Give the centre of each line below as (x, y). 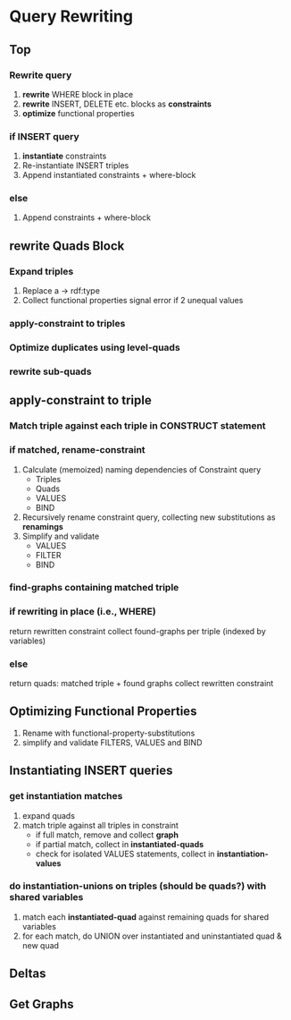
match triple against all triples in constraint (100, 825)
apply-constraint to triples (67, 324)
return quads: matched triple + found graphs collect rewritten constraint (141, 684)
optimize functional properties (79, 113)
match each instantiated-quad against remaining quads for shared (145, 917)
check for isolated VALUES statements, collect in (125, 854)
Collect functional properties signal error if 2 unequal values (133, 301)
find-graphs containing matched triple (94, 588)
